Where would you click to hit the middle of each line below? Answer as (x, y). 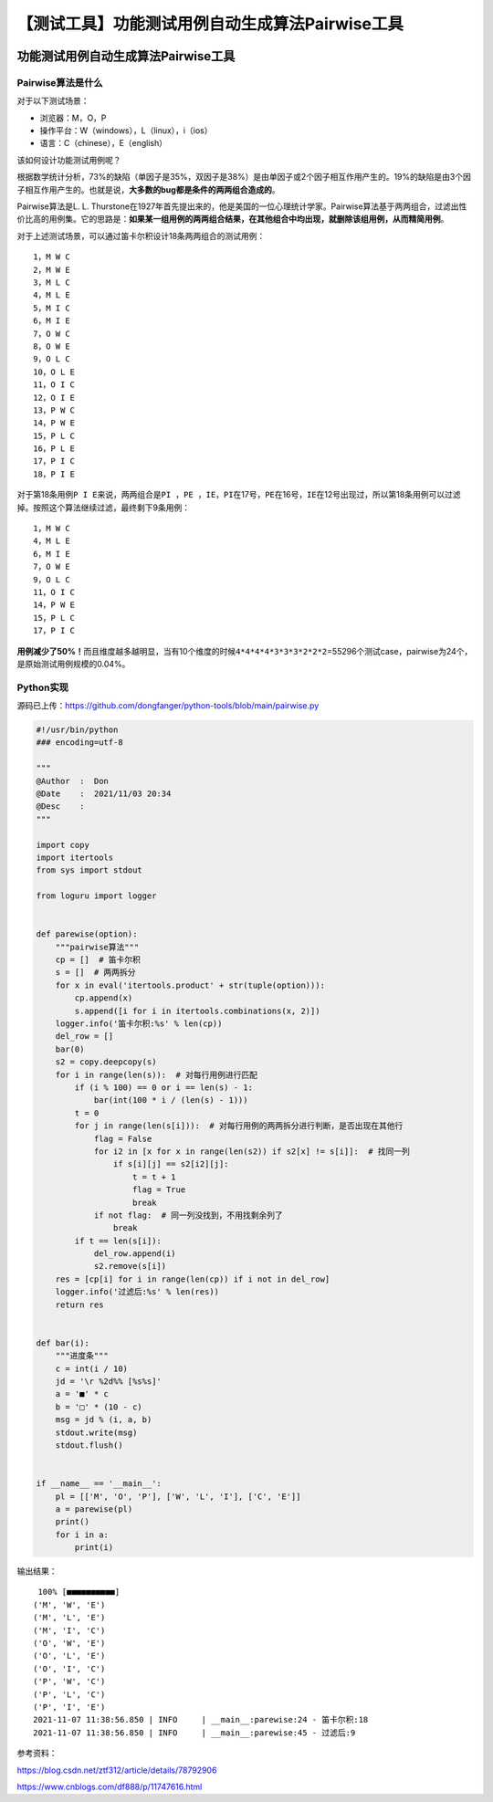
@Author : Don (73, 781)
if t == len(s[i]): (118, 1241)
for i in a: (82, 1535)
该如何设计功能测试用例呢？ (69, 160)
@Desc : (60, 807)
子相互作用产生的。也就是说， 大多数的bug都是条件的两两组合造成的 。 (148, 189)
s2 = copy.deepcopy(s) (106, 1062)
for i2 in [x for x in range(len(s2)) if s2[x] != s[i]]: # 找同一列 (252, 1151)
